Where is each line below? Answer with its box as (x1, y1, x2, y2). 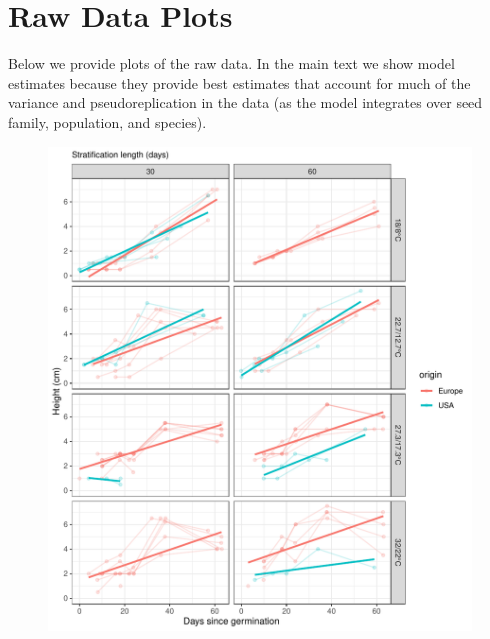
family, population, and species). (8, 111, 207, 132)
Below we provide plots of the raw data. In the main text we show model (8, 53, 455, 74)
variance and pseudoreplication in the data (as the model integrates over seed (8, 92, 483, 113)
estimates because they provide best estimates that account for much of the (8, 72, 471, 93)
